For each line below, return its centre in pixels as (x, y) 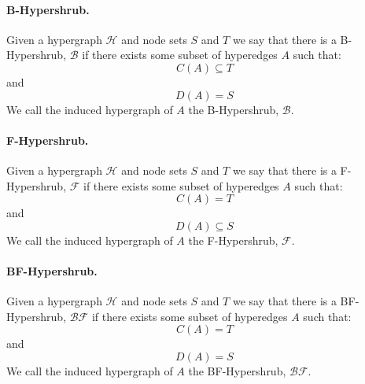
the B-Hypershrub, (234, 109)
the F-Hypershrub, (233, 240)
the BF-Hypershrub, (237, 370)
